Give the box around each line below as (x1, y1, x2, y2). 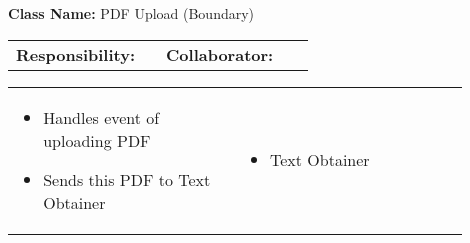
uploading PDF (43, 128, 151, 152)
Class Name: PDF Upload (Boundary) (8, 3, 255, 23)
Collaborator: (166, 42, 274, 66)
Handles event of (43, 105, 160, 129)
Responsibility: (16, 42, 136, 66)
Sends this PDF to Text (43, 167, 211, 191)
